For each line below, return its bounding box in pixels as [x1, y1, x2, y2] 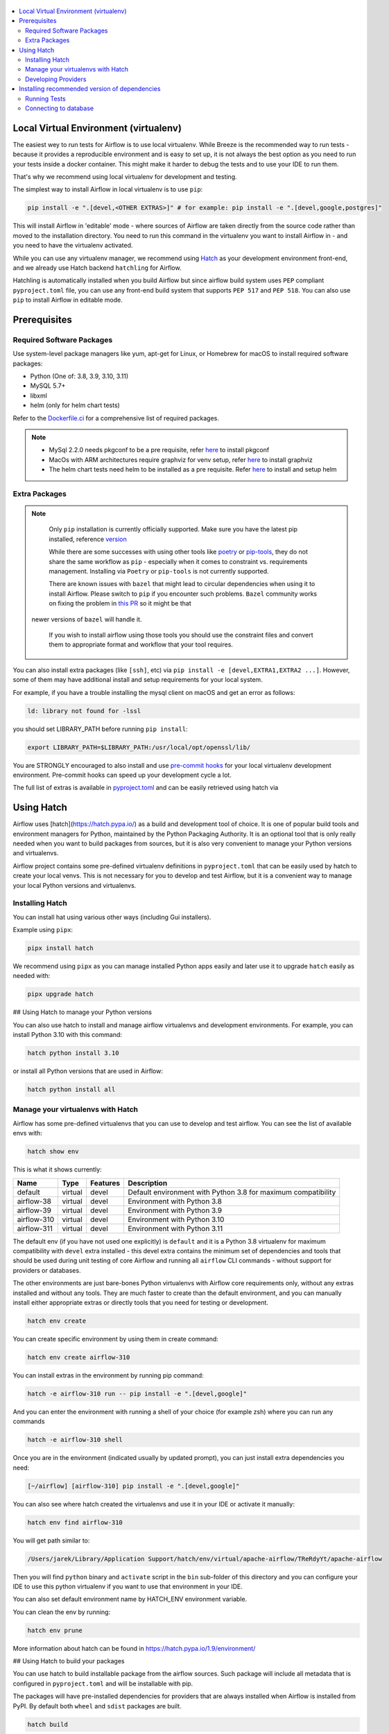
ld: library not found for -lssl [27, 707, 141, 714]
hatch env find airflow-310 [27, 1518, 123, 1526]
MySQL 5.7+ [30, 381, 66, 390]
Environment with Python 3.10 [128, 1214, 225, 1224]
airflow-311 [17, 1224, 53, 1233]
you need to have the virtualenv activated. [12, 241, 133, 250]
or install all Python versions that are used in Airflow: [12, 1067, 163, 1075]
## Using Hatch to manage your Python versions [12, 1008, 153, 1016]
